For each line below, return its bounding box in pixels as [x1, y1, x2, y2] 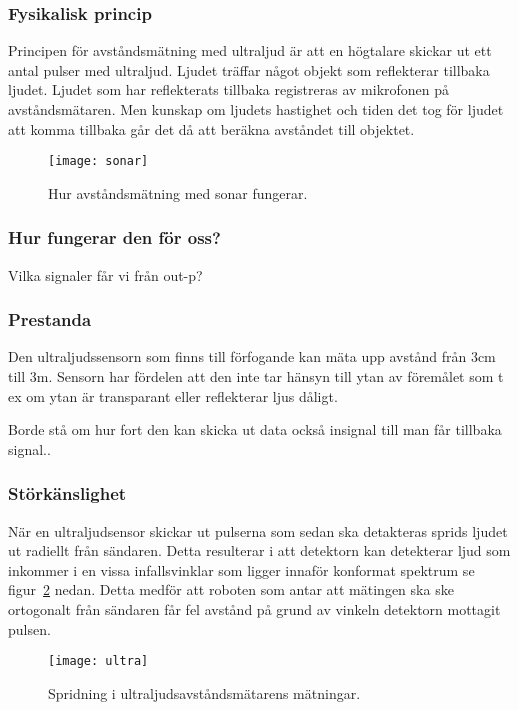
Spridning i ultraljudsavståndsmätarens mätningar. [48, 682, 361, 703]
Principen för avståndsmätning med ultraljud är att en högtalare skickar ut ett [8, 40, 492, 61]
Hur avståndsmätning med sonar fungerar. [48, 182, 308, 203]
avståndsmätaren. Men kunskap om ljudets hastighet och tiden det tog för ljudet [8, 99, 504, 119]
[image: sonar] [48, 154, 149, 169]
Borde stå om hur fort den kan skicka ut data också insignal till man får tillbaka [8, 419, 502, 440]
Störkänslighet [8, 481, 127, 506]
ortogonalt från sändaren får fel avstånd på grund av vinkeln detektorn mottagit [8, 599, 501, 620]
